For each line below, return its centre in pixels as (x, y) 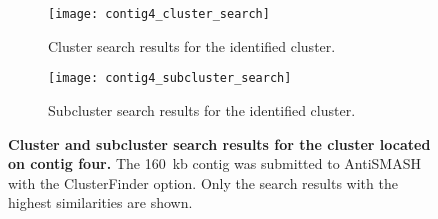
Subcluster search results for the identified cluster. (202, 109)
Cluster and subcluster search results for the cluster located (219, 143)
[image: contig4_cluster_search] (159, 14)
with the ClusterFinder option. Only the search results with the (203, 182)
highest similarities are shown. (100, 202)
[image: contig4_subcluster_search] (170, 78)
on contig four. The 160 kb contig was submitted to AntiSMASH (214, 163)
